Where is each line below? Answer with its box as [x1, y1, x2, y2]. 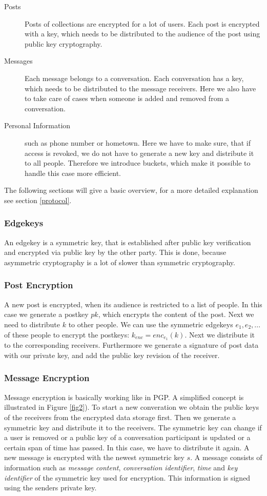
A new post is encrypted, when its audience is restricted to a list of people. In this [4, 299, 262, 309]
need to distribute [4, 319, 60, 329]
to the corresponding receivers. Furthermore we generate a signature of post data [4, 340, 259, 350]
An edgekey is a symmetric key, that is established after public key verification [4, 236, 251, 247]
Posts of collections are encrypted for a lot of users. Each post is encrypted [25, 18, 260, 29]
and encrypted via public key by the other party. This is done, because [4, 247, 227, 257]
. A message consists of [190, 452, 262, 463]
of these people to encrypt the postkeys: [4, 329, 130, 340]
